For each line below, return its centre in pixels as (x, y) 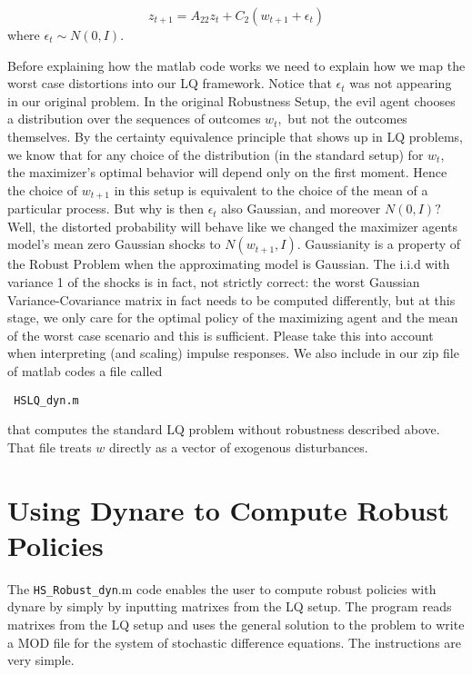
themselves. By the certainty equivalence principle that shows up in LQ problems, (235, 136)
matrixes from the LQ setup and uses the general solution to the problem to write (236, 624)
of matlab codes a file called (85, 370)
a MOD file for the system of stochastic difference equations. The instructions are (235, 642)
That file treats (50, 447)
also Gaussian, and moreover (301, 208)
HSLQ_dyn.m (46, 400)
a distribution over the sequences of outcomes (134, 119)
